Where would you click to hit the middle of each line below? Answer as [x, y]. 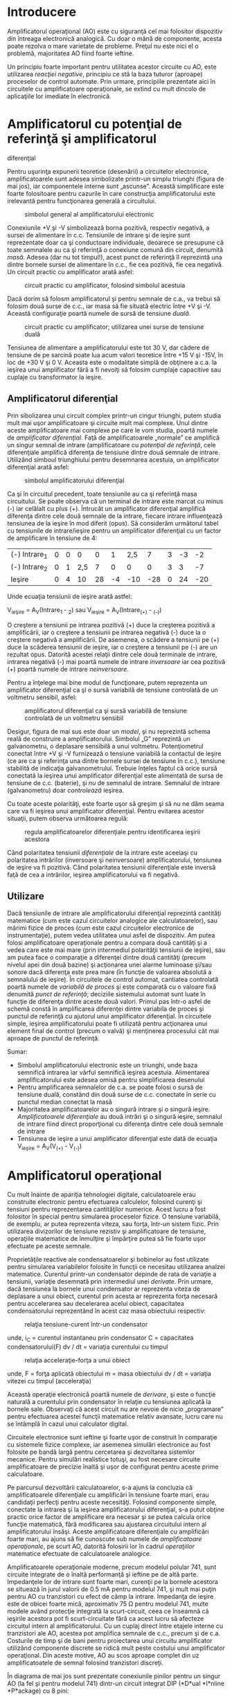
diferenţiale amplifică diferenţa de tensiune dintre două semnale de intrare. [114, 452]
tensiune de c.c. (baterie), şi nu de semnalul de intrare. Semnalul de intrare [114, 782]
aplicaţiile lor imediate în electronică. [60, 96]
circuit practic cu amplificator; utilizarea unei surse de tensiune [114, 327]
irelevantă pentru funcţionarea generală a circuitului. [82, 201]
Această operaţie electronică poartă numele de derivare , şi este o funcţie [111, 1394]
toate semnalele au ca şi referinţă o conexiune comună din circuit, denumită [115, 249]
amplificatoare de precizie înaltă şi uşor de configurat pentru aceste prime [113, 1467]
